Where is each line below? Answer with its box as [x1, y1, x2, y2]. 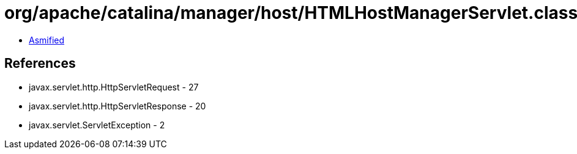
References [4, 56, 76, 71]
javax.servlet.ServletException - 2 [29, 119, 165, 130]
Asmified [29, 34, 65, 45]
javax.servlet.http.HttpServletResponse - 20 [29, 100, 206, 111]
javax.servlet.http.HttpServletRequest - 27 [29, 81, 199, 92]
